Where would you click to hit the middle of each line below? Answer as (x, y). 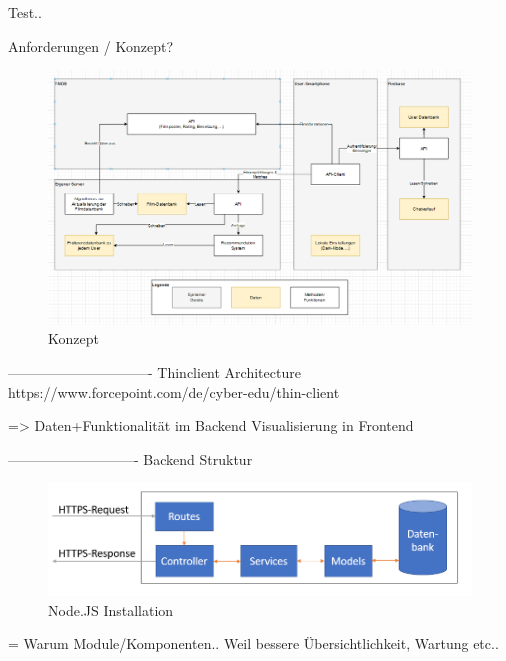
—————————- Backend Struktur (130, 458)
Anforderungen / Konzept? (90, 45)
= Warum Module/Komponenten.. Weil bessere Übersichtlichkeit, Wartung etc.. (253, 643)
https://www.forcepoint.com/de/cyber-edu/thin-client (174, 391)
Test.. (25, 12)
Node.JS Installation (111, 609)
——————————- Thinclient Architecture (154, 372)
